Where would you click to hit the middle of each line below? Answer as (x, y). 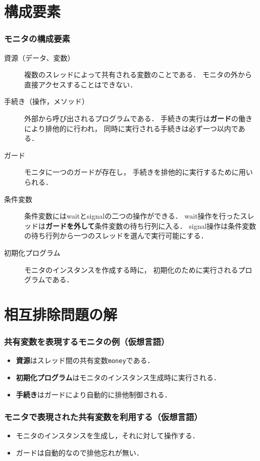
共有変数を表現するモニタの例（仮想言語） (87, 341)
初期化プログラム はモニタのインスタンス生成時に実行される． (118, 377)
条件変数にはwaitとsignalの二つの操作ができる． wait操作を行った (132, 216)
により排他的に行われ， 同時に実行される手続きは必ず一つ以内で (131, 128)
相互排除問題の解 (61, 314)
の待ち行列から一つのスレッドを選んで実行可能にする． (116, 236)
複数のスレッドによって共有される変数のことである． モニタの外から (138, 74)
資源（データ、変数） (39, 57)
